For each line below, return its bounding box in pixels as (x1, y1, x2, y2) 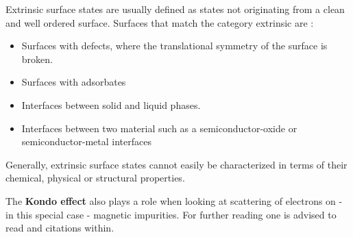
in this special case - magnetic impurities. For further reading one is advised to (5, 207, 337, 221)
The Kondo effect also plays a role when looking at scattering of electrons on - (5, 193, 343, 208)
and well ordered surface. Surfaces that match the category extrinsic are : (5, 15, 314, 29)
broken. (21, 51, 53, 66)
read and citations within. (5, 221, 114, 235)
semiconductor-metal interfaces (21, 134, 152, 149)
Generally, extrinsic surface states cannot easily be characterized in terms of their (5, 157, 348, 171)
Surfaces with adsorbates (21, 75, 126, 89)
